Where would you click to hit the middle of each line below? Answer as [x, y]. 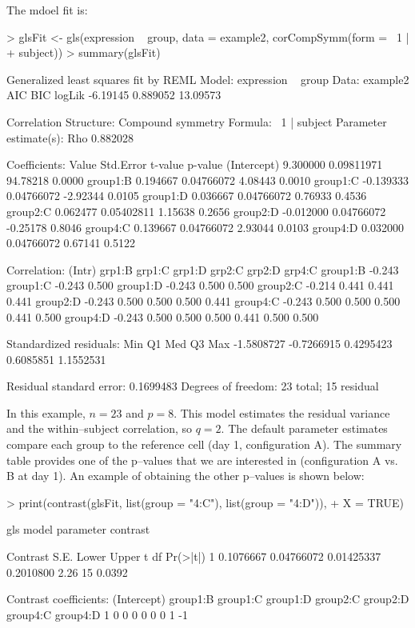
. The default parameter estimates [304, 428]
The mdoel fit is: [47, 10]
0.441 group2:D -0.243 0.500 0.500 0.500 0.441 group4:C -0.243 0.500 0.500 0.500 [204, 300]
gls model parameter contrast [78, 529]
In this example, [46, 412]
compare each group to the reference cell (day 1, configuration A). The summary [204, 444]
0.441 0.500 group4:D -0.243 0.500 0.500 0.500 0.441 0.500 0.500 [163, 316]
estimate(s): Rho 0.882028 [70, 137]
